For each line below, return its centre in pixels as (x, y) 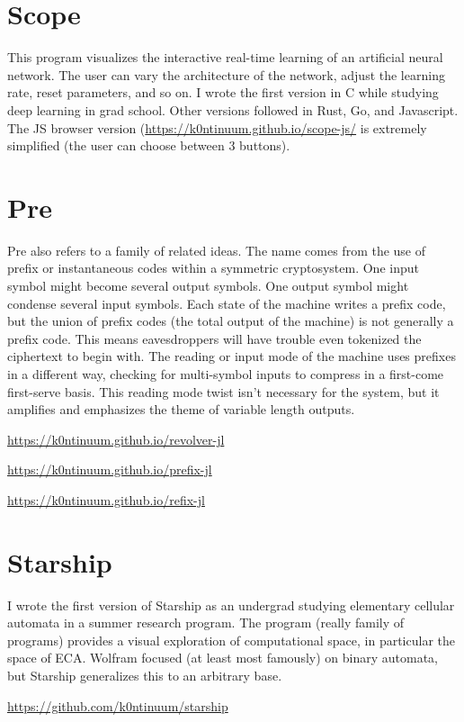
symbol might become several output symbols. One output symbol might (208, 285)
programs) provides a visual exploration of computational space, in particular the (231, 640)
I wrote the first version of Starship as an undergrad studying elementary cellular (231, 605)
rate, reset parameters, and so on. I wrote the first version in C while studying (223, 92)
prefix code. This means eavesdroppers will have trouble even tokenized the (214, 338)
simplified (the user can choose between (116, 145)
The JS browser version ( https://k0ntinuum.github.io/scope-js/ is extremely (217, 127)
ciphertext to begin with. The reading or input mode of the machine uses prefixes (232, 356)
